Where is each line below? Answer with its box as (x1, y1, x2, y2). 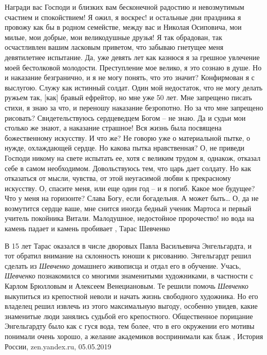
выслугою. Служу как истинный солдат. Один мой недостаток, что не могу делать (5, 82, 263, 92)
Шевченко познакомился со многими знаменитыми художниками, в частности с (5, 270, 254, 281)
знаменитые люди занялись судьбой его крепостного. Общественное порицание (5, 310, 253, 321)
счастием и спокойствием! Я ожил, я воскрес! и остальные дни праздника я (5, 11, 241, 22)
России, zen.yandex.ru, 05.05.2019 (5, 341, 111, 351)
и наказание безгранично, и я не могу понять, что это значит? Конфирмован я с (5, 72, 255, 83)
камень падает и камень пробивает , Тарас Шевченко (5, 223, 170, 234)
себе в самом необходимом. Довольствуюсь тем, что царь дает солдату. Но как (5, 162, 252, 173)
